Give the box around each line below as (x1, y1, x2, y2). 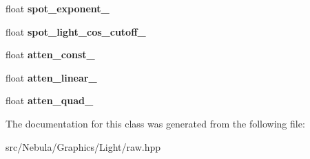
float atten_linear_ (6, 70, 97, 84)
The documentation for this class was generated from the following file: (6, 116, 305, 130)
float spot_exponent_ (6, 1, 110, 15)
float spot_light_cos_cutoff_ (6, 24, 146, 38)
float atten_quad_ (6, 93, 94, 108)
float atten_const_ (6, 47, 95, 62)
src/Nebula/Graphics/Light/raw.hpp (6, 139, 161, 154)
